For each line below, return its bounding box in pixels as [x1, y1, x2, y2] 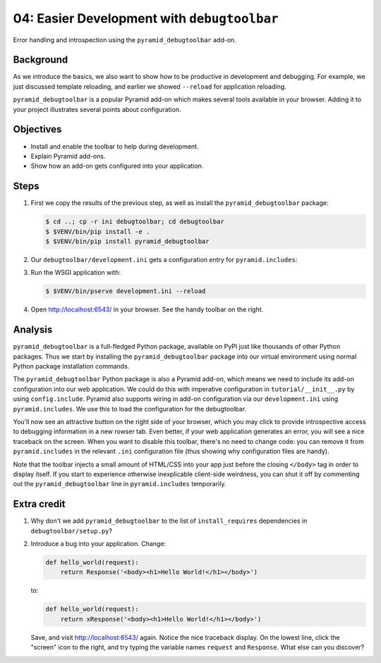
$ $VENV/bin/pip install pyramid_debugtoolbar [45, 237, 210, 245]
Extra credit [13, 498, 66, 510]
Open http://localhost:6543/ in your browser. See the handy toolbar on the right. [30, 305, 264, 314]
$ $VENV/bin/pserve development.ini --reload [45, 287, 206, 295]
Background [13, 54, 68, 66]
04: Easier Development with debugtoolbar [13, 11, 279, 26]
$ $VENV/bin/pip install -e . [45, 228, 150, 235]
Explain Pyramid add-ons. [30, 151, 106, 160]
